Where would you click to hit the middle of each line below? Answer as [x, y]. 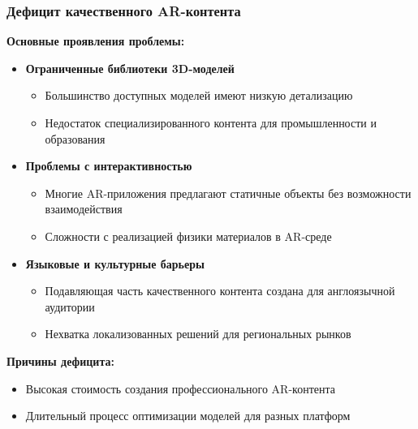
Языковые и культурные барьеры [115, 263]
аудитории [70, 306]
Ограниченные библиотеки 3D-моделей [130, 68]
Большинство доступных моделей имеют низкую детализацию [199, 95]
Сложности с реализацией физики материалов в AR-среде [188, 236]
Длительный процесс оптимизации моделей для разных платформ [188, 416]
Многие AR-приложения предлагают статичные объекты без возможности [228, 193]
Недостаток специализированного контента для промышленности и [211, 122]
